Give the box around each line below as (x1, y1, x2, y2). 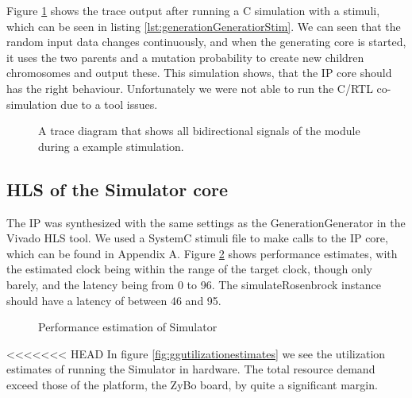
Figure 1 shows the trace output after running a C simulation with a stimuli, (6, 2, 380, 18)
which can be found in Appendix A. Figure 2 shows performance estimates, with (6, 245, 398, 261)
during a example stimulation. (38, 137, 184, 154)
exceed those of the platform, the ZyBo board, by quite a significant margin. (6, 376, 378, 392)
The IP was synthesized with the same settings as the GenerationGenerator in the (6, 214, 406, 230)
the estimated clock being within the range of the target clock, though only (6, 261, 372, 277)
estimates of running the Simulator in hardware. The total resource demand (6, 361, 375, 377)
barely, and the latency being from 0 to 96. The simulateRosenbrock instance (6, 276, 381, 292)
